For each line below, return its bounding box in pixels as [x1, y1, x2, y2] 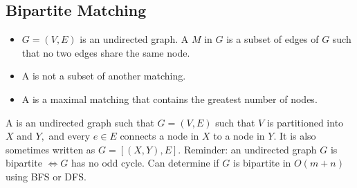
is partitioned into [266, 115, 344, 129]
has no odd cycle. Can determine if [71, 156, 219, 170]
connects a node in [120, 129, 199, 143]
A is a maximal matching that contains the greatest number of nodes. [21, 91, 318, 106]
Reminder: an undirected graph [183, 142, 317, 156]
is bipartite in [232, 156, 291, 170]
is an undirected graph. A [80, 32, 189, 46]
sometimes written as [6, 142, 95, 156]
